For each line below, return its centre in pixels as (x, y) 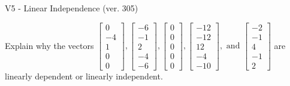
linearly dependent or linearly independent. (84, 76)
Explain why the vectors (49, 45)
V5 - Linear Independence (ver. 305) (72, 8)
